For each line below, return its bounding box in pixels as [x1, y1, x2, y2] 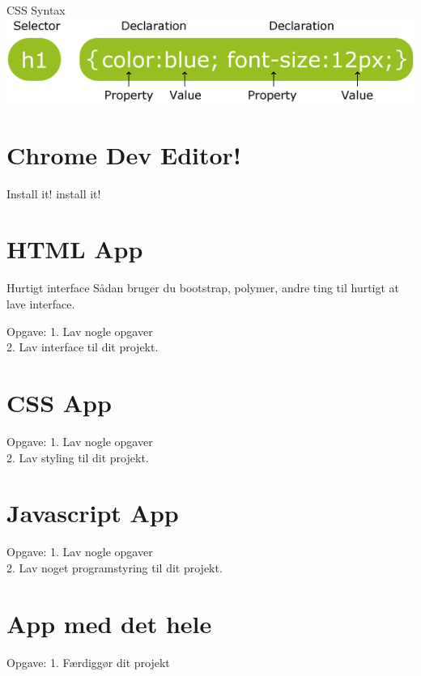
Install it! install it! [6, 185, 101, 202]
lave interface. [6, 295, 75, 312]
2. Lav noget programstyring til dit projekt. [6, 559, 223, 576]
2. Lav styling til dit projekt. [6, 449, 149, 466]
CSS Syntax [6, 2, 66, 18]
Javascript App [6, 496, 179, 529]
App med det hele [6, 606, 212, 640]
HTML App [6, 232, 143, 266]
